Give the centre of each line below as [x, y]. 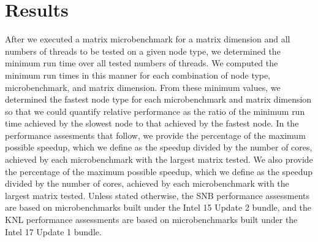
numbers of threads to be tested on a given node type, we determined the [143, 51]
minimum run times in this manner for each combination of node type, [138, 75]
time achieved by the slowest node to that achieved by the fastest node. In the [152, 123]
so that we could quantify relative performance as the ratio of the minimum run [155, 111]
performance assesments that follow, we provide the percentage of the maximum [155, 135]
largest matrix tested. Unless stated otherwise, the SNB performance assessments [157, 195]
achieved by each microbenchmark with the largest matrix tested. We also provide [159, 159]
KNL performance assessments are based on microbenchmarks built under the [151, 220]
